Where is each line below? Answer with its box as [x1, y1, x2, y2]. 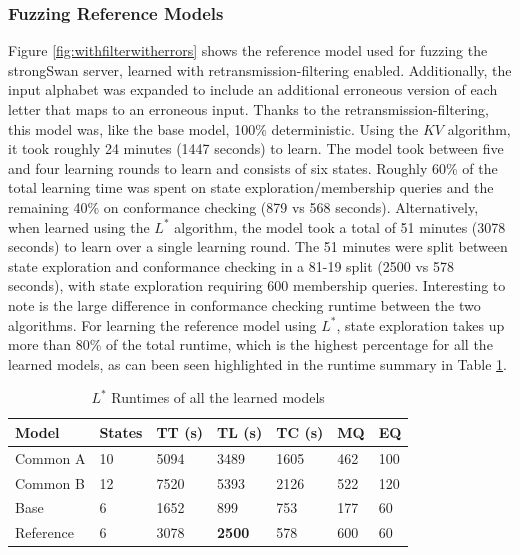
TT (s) [156, 421, 204, 442]
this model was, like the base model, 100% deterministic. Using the [8, 118, 419, 139]
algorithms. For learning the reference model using [8, 314, 317, 335]
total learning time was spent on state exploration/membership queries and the [8, 177, 494, 198]
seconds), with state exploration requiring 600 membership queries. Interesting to [8, 275, 506, 296]
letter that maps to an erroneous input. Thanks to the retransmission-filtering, [8, 99, 489, 119]
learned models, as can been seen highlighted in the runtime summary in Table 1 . [8, 353, 507, 374]
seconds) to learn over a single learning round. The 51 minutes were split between [8, 236, 508, 257]
